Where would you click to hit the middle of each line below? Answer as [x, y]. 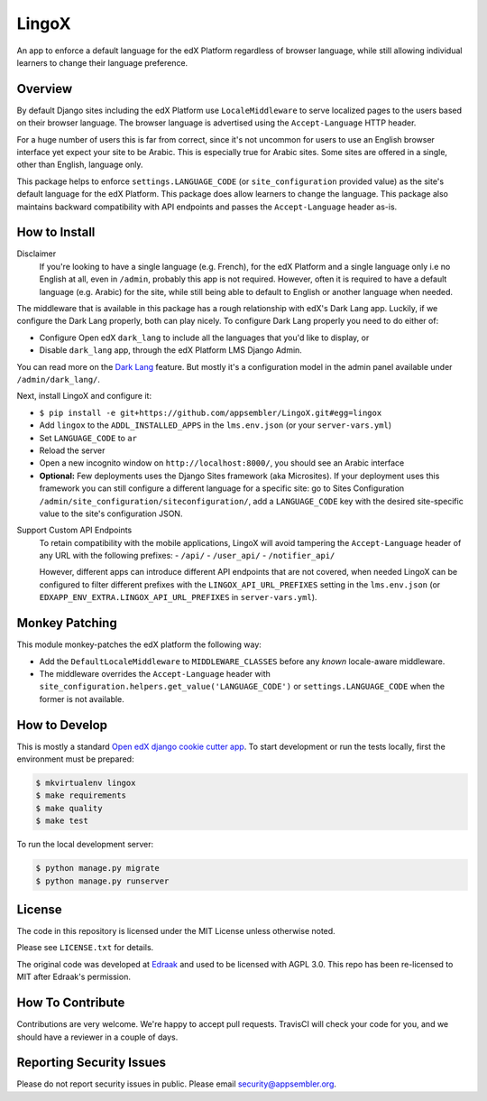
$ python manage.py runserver [102, 881]
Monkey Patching [67, 623]
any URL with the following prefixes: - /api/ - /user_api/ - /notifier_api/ [187, 556]
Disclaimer [37, 254]
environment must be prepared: [75, 759]
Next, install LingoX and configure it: [84, 396]
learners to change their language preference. [102, 62]
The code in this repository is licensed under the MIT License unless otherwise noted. [176, 931]
